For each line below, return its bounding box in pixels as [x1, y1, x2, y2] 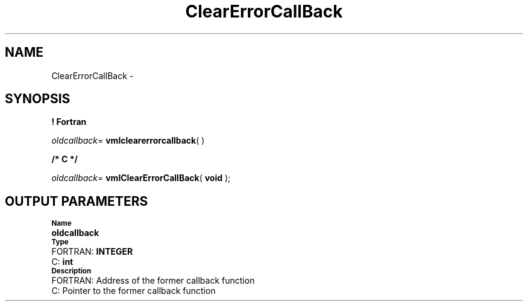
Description [51, 267, 92, 276]
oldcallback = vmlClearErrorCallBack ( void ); [51, 173, 231, 183]
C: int [51, 257, 74, 267]
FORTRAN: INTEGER [51, 246, 133, 257]
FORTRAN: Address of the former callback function [51, 275, 255, 286]
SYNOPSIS [5, 91, 71, 107]
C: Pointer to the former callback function [51, 285, 216, 296]
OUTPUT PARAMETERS [5, 193, 148, 209]
